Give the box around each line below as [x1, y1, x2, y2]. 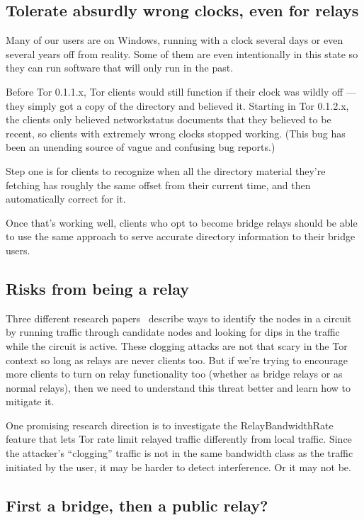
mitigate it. [6, 394, 55, 409]
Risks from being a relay [6, 277, 189, 299]
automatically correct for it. [6, 191, 126, 206]
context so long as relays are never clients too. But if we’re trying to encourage [6, 352, 348, 367]
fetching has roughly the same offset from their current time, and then [6, 177, 311, 192]
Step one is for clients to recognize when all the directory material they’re [6, 163, 326, 178]
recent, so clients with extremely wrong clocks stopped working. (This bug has [6, 125, 346, 140]
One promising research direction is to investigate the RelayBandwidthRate [6, 417, 334, 432]
